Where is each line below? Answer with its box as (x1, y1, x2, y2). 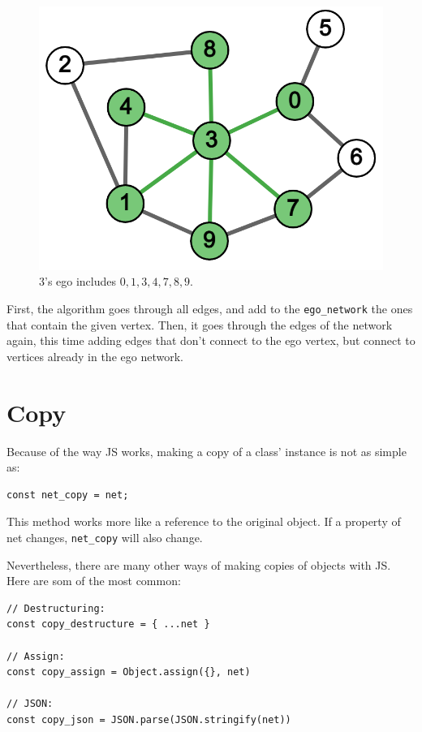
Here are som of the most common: (6, 572, 181, 589)
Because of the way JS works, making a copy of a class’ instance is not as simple (6, 442, 407, 459)
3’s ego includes (39, 273, 117, 290)
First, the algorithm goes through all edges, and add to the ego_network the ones (6, 299, 413, 316)
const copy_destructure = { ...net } (6, 618, 210, 631)
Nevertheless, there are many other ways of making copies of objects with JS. (6, 556, 391, 573)
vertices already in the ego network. (6, 347, 183, 364)
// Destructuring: (6, 602, 105, 614)
